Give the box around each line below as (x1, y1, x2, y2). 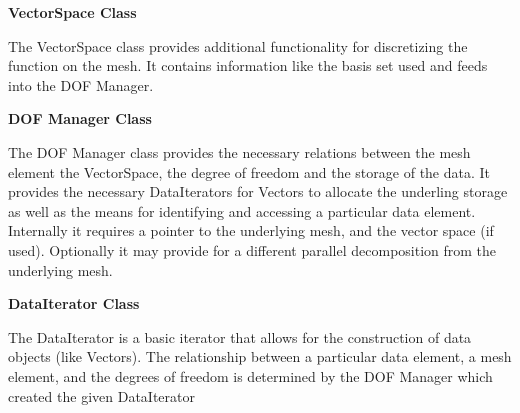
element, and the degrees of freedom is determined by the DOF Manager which (8, 365, 493, 386)
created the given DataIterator (8, 385, 195, 406)
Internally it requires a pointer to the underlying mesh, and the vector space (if (8, 220, 494, 241)
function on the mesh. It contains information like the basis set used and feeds (8, 55, 488, 76)
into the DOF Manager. (8, 74, 154, 95)
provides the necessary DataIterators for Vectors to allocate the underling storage (8, 181, 508, 202)
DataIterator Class (8, 293, 140, 314)
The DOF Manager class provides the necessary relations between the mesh (8, 141, 471, 162)
